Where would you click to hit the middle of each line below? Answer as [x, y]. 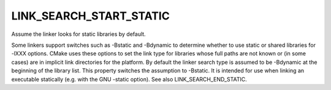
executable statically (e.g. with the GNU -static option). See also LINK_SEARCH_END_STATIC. [129, 79]
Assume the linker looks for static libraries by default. [79, 34]
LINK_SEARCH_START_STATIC [90, 16]
